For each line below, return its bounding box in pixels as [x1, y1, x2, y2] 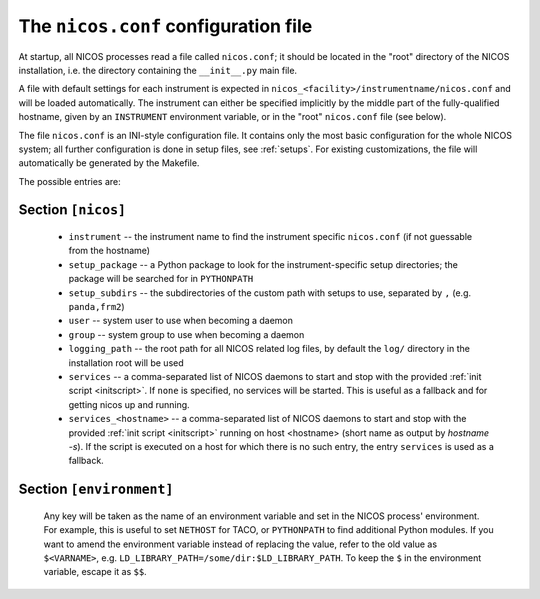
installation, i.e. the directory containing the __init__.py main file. [18, 64, 298, 76]
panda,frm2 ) [68, 301, 125, 313]
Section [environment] [18, 481, 174, 498]
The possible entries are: [18, 175, 122, 187]
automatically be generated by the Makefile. [18, 157, 200, 169]
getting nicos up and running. [68, 398, 190, 410]
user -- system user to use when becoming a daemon [68, 315, 294, 327]
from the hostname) [68, 245, 150, 257]
